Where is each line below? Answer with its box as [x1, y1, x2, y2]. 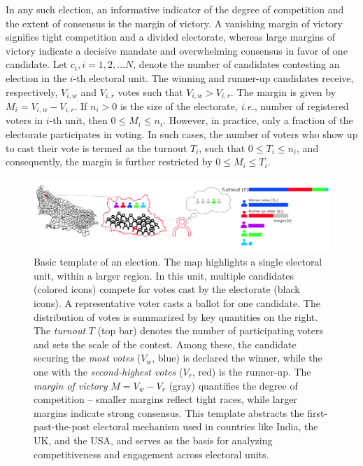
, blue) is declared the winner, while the [152, 350, 322, 365]
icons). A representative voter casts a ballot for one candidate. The [34, 295, 320, 310]
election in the [6, 70, 67, 85]
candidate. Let [6, 57, 68, 71]
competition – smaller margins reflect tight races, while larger [34, 392, 297, 406]
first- [307, 405, 328, 420]
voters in [6, 113, 43, 128]
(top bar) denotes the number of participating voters [97, 323, 323, 338]
